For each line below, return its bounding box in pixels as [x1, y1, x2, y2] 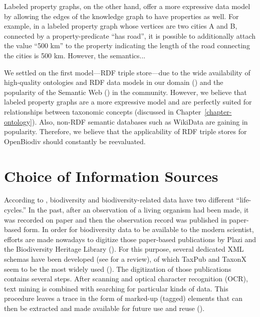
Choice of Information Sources [4, 165, 218, 186]
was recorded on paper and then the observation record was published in [4, 214, 227, 225]
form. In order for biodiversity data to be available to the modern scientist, [23, 224, 254, 235]
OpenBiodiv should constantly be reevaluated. [4, 136, 146, 146]
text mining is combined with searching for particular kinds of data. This [4, 283, 228, 293]
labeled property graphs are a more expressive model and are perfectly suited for [4, 96, 252, 107]
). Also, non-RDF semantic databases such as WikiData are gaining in [32, 116, 248, 127]
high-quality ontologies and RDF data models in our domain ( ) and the [4, 77, 223, 87]
